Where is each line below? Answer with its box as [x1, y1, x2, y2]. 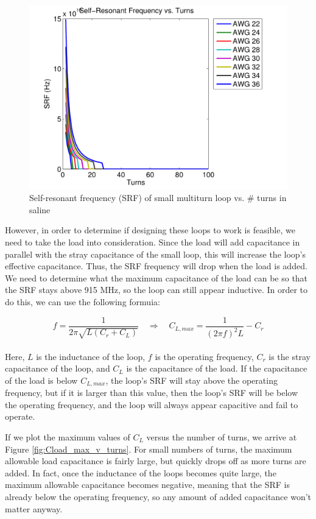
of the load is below [5, 373, 78, 386]
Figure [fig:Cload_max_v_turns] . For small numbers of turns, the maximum [5, 442, 292, 455]
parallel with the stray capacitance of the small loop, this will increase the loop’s [5, 247, 306, 260]
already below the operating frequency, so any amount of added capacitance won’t [5, 490, 312, 503]
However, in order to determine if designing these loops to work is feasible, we [5, 224, 295, 236]
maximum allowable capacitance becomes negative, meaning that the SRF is [5, 478, 290, 491]
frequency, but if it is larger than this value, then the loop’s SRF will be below [5, 386, 298, 399]
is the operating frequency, [155, 350, 254, 362]
